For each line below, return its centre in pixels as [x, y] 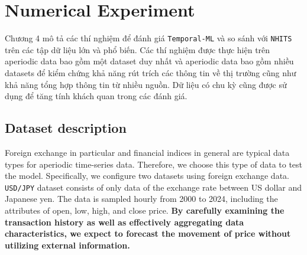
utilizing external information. [67, 245]
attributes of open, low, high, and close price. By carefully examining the [145, 210]
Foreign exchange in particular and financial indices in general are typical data [147, 152]
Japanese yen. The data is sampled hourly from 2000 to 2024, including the [141, 199]
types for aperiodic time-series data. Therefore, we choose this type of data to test [154, 164]
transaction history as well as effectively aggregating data [125, 222]
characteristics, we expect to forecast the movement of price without [148, 233]
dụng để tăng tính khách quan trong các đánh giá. [96, 96]
